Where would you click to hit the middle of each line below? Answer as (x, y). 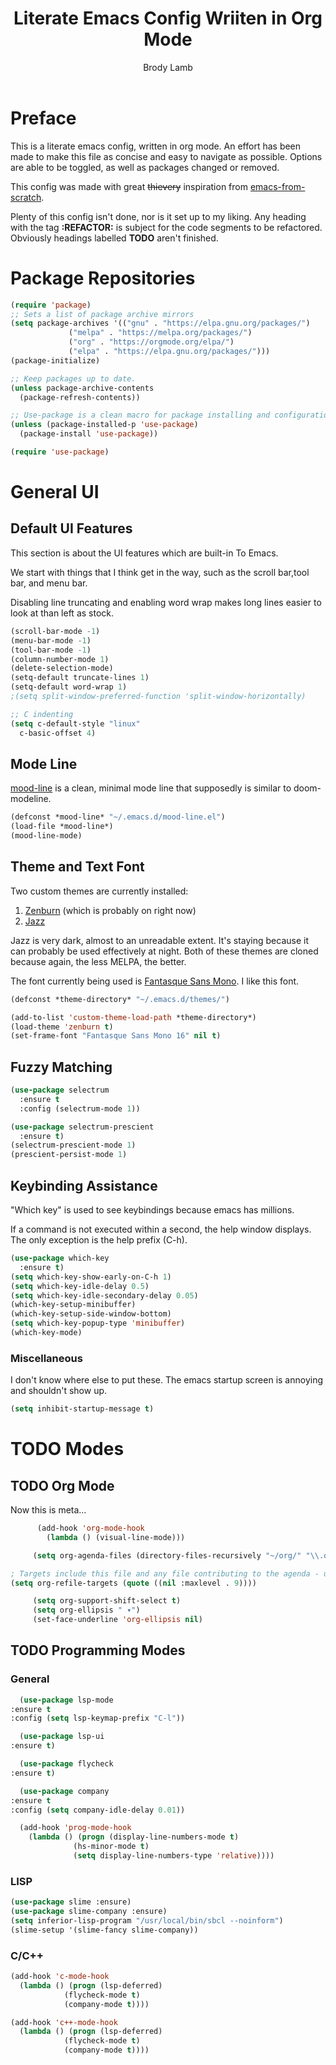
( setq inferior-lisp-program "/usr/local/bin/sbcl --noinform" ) (147, 1921)
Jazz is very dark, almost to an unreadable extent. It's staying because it (159, 940)
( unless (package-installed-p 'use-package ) (104, 425)
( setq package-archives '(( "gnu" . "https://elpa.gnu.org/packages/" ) (160, 323)
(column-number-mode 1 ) (60, 659)
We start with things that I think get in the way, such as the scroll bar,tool (160, 572)
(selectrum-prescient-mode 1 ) (73, 1145)
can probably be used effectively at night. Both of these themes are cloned (164, 951)
